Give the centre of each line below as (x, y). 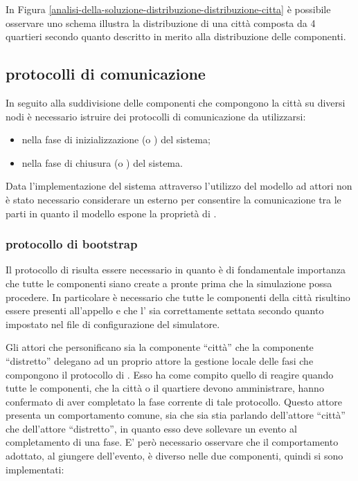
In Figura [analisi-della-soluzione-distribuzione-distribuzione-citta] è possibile (168, 9)
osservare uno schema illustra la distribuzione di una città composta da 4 (161, 22)
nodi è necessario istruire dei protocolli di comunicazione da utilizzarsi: (156, 116)
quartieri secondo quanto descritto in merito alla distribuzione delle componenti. (176, 36)
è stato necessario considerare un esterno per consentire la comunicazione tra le (173, 199)
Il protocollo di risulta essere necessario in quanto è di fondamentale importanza (176, 270)
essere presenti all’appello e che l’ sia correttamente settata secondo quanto (165, 310)
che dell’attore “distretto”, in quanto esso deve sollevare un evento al (151, 428)
